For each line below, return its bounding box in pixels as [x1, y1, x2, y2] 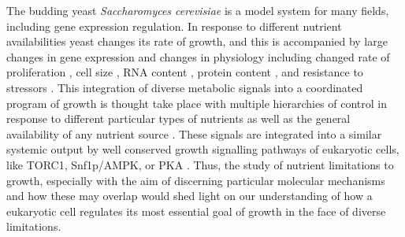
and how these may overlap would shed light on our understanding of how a [6, 187, 373, 204]
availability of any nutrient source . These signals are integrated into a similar [6, 125, 382, 142]
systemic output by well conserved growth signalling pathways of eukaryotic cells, [6, 141, 399, 157]
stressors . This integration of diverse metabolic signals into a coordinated [6, 79, 363, 95]
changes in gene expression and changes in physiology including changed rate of [6, 48, 390, 65]
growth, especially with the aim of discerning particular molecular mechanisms [6, 172, 385, 188]
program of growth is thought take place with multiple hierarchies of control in [6, 94, 388, 111]
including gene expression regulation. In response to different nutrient [6, 17, 342, 34]
